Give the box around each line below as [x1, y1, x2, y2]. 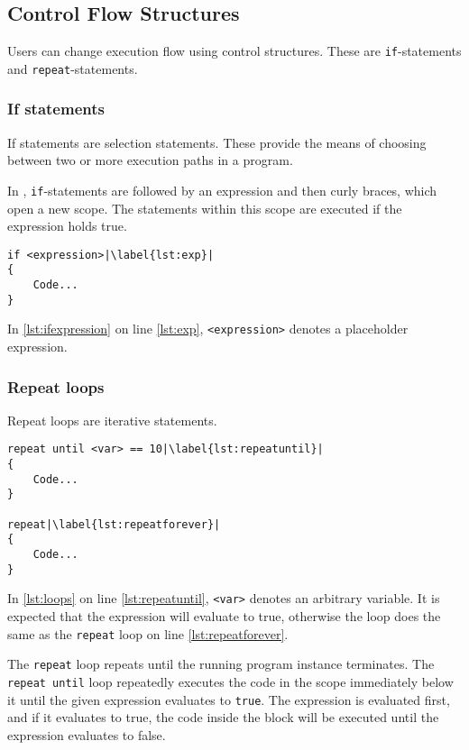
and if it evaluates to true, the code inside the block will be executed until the [7, 708, 439, 727]
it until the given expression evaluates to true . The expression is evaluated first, [7, 690, 450, 709]
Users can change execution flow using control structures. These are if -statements [7, 41, 462, 60]
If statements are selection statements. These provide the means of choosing [7, 133, 427, 151]
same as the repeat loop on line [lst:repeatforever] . [7, 624, 289, 643]
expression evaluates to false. [7, 725, 166, 744]
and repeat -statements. [7, 59, 138, 78]
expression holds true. [7, 216, 127, 235]
